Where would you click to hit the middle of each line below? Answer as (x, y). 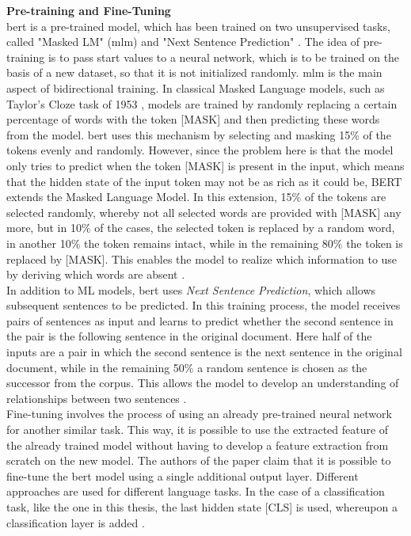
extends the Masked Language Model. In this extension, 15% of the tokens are (196, 197)
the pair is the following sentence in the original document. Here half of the (189, 336)
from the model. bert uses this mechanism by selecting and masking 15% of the (199, 134)
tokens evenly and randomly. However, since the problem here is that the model (200, 150)
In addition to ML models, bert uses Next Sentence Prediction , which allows (191, 289)
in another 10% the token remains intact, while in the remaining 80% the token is (205, 243)
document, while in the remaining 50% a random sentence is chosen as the (187, 367)
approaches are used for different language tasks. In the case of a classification (196, 491)
